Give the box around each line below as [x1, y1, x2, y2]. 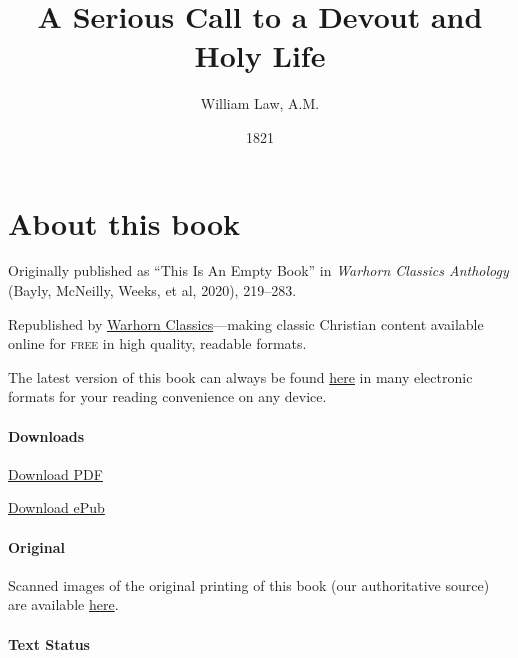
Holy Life [194, 35, 326, 76]
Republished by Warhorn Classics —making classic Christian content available [8, 313, 484, 334]
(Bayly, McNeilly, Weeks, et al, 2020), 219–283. [8, 280, 297, 301]
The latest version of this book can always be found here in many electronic [8, 366, 473, 387]
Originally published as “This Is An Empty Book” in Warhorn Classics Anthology [8, 260, 509, 281]
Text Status [8, 633, 90, 654]
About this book [8, 202, 241, 243]
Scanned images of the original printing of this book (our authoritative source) [8, 574, 490, 595]
